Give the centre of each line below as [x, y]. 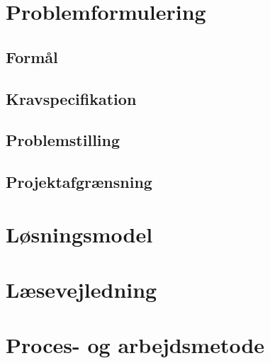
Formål [32, 56]
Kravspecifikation [71, 98]
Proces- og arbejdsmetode [135, 345]
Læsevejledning [81, 290]
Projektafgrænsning [79, 182]
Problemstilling [63, 140]
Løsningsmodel [79, 234]
